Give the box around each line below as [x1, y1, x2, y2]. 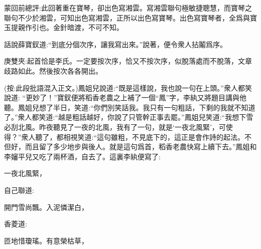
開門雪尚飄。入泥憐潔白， [4, 201, 88, 212]
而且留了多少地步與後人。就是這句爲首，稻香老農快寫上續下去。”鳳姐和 [25, 141, 257, 152]
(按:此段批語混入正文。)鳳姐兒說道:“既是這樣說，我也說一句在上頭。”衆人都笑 [4, 82, 252, 93]
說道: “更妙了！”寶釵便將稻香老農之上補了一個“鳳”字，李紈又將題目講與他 [4, 92, 246, 103]
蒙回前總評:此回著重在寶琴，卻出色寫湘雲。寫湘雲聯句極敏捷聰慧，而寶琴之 [4, 3, 252, 13]
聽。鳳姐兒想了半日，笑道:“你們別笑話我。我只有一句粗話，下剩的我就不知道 [4, 102, 255, 112]
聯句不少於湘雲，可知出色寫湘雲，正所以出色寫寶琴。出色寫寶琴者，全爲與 [4, 12, 250, 23]
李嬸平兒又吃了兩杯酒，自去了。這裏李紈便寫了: [4, 151, 161, 161]
